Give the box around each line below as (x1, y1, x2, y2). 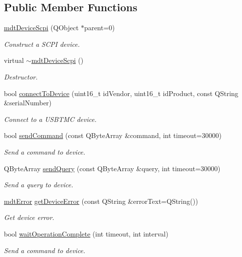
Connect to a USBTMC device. (4, 114, 97, 124)
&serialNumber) (4, 98, 52, 108)
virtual (4, 55, 24, 65)
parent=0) (84, 22, 115, 33)
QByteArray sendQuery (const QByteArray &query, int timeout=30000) (4, 163, 221, 173)
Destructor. (4, 71, 38, 81)
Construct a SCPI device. (4, 39, 80, 49)
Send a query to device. (4, 179, 74, 190)
